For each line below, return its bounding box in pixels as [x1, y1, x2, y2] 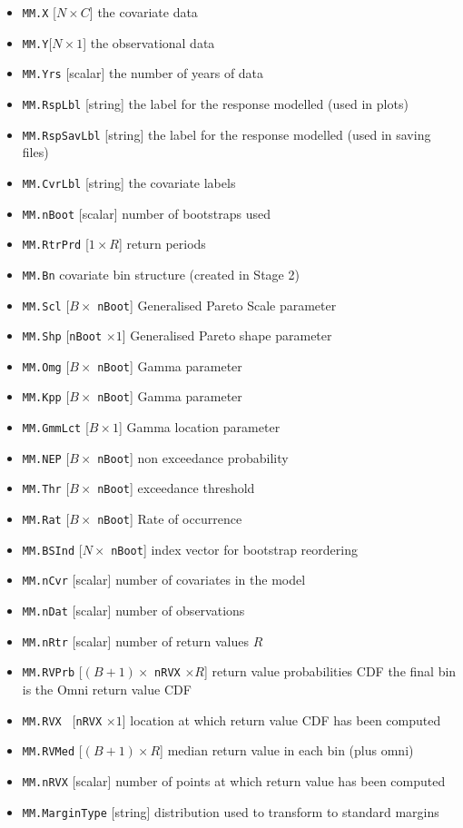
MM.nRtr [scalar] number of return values [22, 631, 249, 650]
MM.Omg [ [22, 356, 70, 375]
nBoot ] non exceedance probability [97, 448, 289, 467]
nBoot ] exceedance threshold [97, 478, 255, 498]
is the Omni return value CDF [22, 680, 192, 699]
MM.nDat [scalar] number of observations [22, 601, 245, 620]
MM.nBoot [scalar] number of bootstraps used [22, 203, 271, 222]
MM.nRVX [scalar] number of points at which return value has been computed [22, 771, 446, 790]
